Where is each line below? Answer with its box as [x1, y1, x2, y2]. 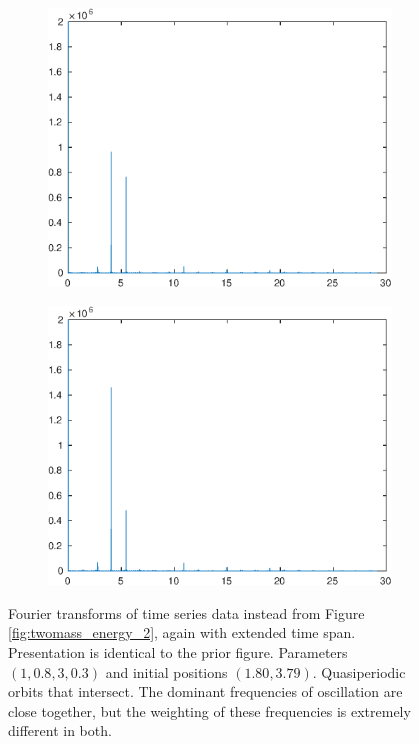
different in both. [8, 720, 112, 741]
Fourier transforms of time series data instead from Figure [8, 602, 365, 623]
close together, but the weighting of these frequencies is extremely [8, 700, 411, 721]
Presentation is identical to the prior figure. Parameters [8, 641, 348, 662]
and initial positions [105, 661, 228, 682]
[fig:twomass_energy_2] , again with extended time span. [8, 622, 356, 643]
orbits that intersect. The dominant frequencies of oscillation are [8, 681, 403, 702]
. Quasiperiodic [312, 661, 406, 682]
